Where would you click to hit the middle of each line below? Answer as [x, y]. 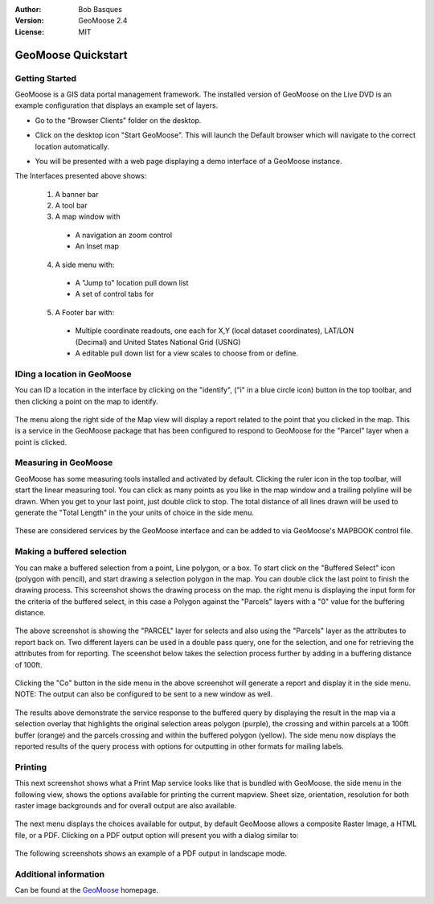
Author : [28, 9]
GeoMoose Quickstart [71, 55]
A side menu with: [85, 265]
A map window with [88, 216]
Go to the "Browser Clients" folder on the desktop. [118, 120]
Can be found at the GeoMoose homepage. [86, 890]
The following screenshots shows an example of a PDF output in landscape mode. [151, 853]
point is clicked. [41, 442]
